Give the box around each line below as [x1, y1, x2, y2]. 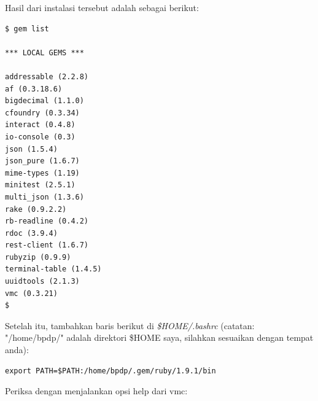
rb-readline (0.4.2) [5, 217, 89, 226]
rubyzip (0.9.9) [5, 252, 71, 262]
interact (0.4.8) [5, 120, 76, 130]
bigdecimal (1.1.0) [5, 96, 84, 106]
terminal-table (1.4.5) [5, 265, 102, 274]
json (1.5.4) [5, 144, 58, 154]
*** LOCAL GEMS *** [5, 48, 84, 57]
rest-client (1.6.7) [5, 241, 89, 250]
